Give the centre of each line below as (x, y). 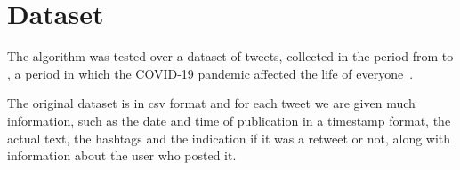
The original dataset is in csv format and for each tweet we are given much (211, 103)
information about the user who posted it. (122, 155)
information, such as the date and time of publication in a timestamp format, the (229, 120)
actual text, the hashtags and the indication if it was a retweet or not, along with (229, 138)
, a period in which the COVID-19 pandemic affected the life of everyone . (210, 73)
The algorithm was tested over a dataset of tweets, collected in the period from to (230, 56)
